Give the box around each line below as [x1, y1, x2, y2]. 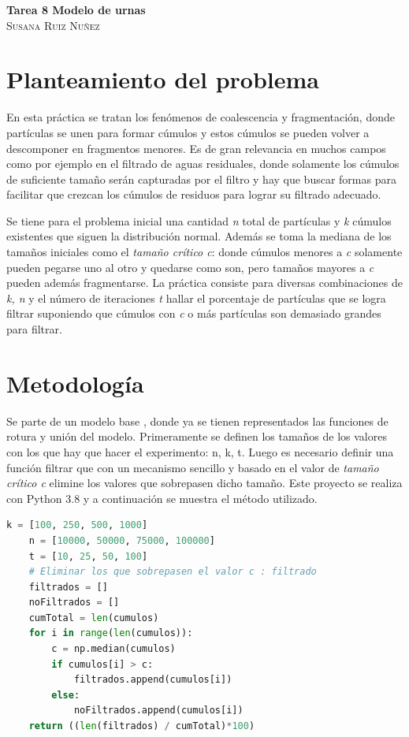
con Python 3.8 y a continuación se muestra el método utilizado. [6, 489, 318, 506]
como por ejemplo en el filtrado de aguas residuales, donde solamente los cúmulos [6, 155, 400, 172]
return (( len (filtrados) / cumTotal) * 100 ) [28, 720, 255, 732]
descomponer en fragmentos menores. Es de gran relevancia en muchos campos [6, 140, 386, 156]
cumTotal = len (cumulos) [28, 612, 159, 623]
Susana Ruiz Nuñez [6, 17, 100, 33]
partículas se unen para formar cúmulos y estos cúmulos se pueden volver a [6, 124, 370, 140]
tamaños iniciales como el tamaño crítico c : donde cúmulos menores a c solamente [6, 244, 403, 260]
